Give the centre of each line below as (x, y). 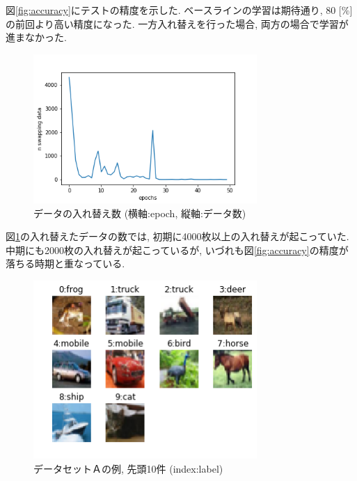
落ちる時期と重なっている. (65, 263)
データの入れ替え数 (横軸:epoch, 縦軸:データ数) (140, 213)
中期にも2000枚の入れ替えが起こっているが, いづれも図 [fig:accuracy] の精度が (177, 250)
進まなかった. (36, 37)
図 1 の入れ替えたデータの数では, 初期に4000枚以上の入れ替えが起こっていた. (177, 236)
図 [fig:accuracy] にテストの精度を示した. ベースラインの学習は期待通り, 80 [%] (179, 10)
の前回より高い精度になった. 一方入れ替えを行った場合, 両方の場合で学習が (177, 23)
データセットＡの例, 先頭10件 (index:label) (128, 468)
